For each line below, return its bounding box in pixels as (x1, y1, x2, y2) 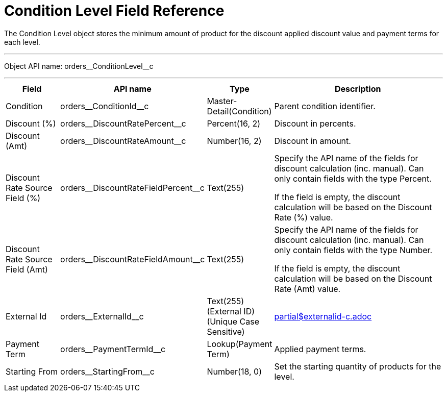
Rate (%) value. (274, 212, 333, 222)
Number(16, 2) (207, 135, 262, 146)
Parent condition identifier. (274, 101, 376, 111)
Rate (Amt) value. (274, 283, 341, 294)
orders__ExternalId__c (60, 311, 144, 321)
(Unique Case (207, 316, 259, 327)
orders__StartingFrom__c (60, 366, 155, 377)
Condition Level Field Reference (4, 2, 225, 19)
